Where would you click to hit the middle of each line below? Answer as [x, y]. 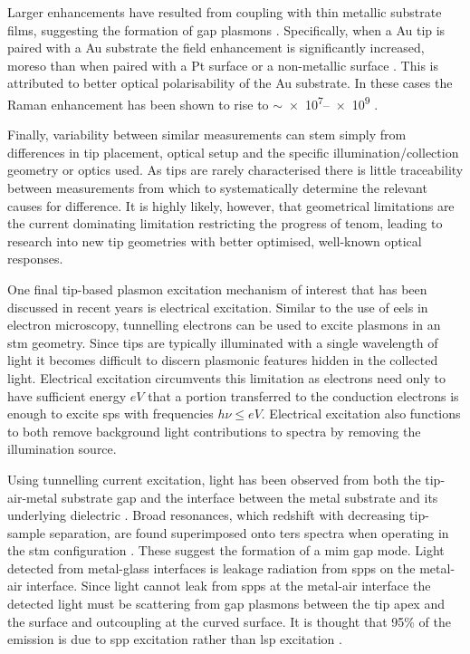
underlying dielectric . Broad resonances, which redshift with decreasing [206, 515]
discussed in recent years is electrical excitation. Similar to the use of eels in [218, 307]
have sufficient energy [67, 395]
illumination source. [62, 449]
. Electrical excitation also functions [361, 414]
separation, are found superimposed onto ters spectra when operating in [249, 532]
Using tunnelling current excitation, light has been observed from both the [214, 479]
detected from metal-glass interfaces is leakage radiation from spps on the [211, 567]
